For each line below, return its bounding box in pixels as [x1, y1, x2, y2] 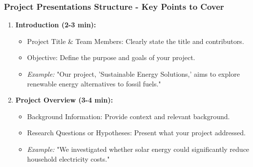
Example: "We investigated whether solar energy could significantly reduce [27, 144, 250, 154]
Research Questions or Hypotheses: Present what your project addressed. [27, 127, 246, 138]
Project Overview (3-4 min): [15, 95, 113, 105]
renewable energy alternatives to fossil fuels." [27, 78, 161, 88]
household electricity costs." [27, 153, 110, 164]
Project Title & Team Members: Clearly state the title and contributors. [27, 36, 244, 46]
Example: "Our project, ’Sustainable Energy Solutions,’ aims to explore [27, 69, 240, 79]
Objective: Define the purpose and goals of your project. [27, 52, 195, 63]
